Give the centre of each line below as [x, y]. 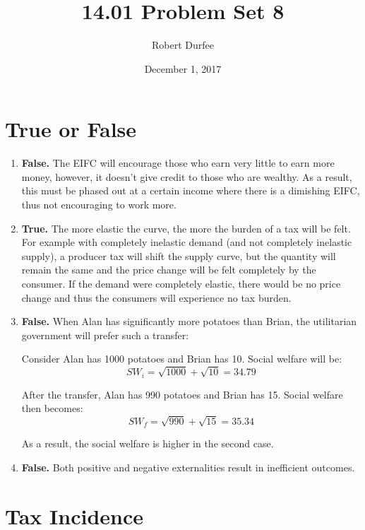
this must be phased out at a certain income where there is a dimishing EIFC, [191, 190]
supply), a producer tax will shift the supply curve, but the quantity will [179, 255]
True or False [71, 129]
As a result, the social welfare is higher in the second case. [148, 443]
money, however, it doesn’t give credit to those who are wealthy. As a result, [187, 176]
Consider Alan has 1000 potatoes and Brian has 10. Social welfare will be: [182, 359]
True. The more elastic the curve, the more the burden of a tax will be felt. [186, 228]
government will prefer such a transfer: [105, 335]
